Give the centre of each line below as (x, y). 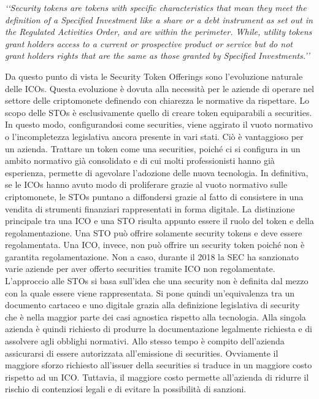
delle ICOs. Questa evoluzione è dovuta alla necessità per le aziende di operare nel (159, 88)
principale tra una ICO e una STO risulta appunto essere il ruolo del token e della (159, 221)
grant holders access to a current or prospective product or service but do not (149, 43)
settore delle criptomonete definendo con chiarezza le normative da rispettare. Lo (157, 100)
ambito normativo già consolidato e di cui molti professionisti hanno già (140, 161)
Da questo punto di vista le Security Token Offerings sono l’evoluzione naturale (154, 76)
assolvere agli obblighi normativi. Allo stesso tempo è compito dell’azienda (145, 341)
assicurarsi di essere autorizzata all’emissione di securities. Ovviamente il (142, 353)
